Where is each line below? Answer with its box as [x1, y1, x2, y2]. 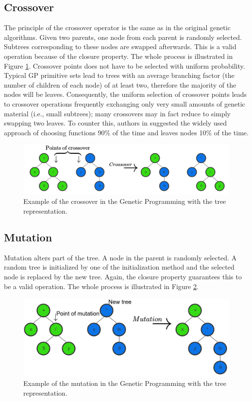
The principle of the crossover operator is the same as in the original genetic [4, 22, 231, 33]
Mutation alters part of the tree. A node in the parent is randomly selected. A [4, 252, 237, 262]
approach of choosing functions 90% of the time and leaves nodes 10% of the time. [4, 127, 249, 137]
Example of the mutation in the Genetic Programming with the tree [23, 378, 226, 388]
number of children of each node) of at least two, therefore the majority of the [4, 79, 236, 90]
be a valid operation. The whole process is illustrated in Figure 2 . [4, 281, 199, 291]
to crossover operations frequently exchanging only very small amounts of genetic [4, 98, 245, 109]
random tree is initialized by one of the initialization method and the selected [4, 262, 235, 272]
